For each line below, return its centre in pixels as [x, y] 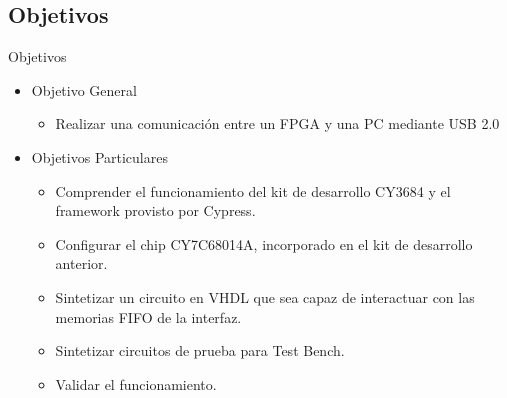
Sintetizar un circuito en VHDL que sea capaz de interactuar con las [265, 296]
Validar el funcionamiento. [136, 383]
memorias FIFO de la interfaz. [148, 316]
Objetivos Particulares [99, 156]
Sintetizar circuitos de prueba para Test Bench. [200, 350]
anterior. [81, 263]
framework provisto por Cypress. [155, 210]
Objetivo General [84, 89]
